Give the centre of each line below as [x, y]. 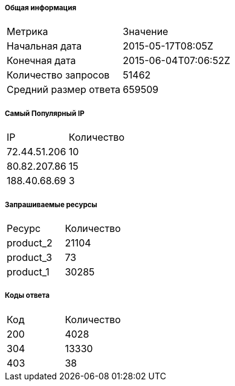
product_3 [30, 257]
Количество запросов [58, 75]
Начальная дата [44, 46]
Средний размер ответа [64, 90]
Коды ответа [27, 296]
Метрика [27, 32]
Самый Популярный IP [45, 113]
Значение [146, 32]
